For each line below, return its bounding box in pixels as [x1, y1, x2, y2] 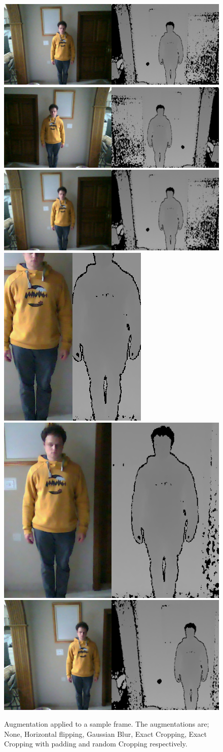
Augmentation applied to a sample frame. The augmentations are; [4, 719, 209, 729]
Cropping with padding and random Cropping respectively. [4, 738, 188, 749]
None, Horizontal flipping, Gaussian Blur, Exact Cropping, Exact [4, 728, 207, 739]
